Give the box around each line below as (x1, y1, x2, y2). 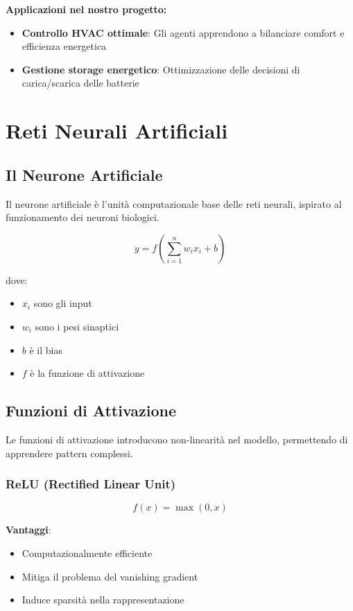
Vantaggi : (6, 522, 51, 537)
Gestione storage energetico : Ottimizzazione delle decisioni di (21, 62, 300, 76)
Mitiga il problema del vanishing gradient (21, 569, 198, 583)
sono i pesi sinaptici (35, 319, 119, 333)
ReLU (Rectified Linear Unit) (6, 475, 176, 493)
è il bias (29, 342, 62, 357)
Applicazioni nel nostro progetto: (6, 2, 167, 16)
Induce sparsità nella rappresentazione (21, 592, 184, 607)
